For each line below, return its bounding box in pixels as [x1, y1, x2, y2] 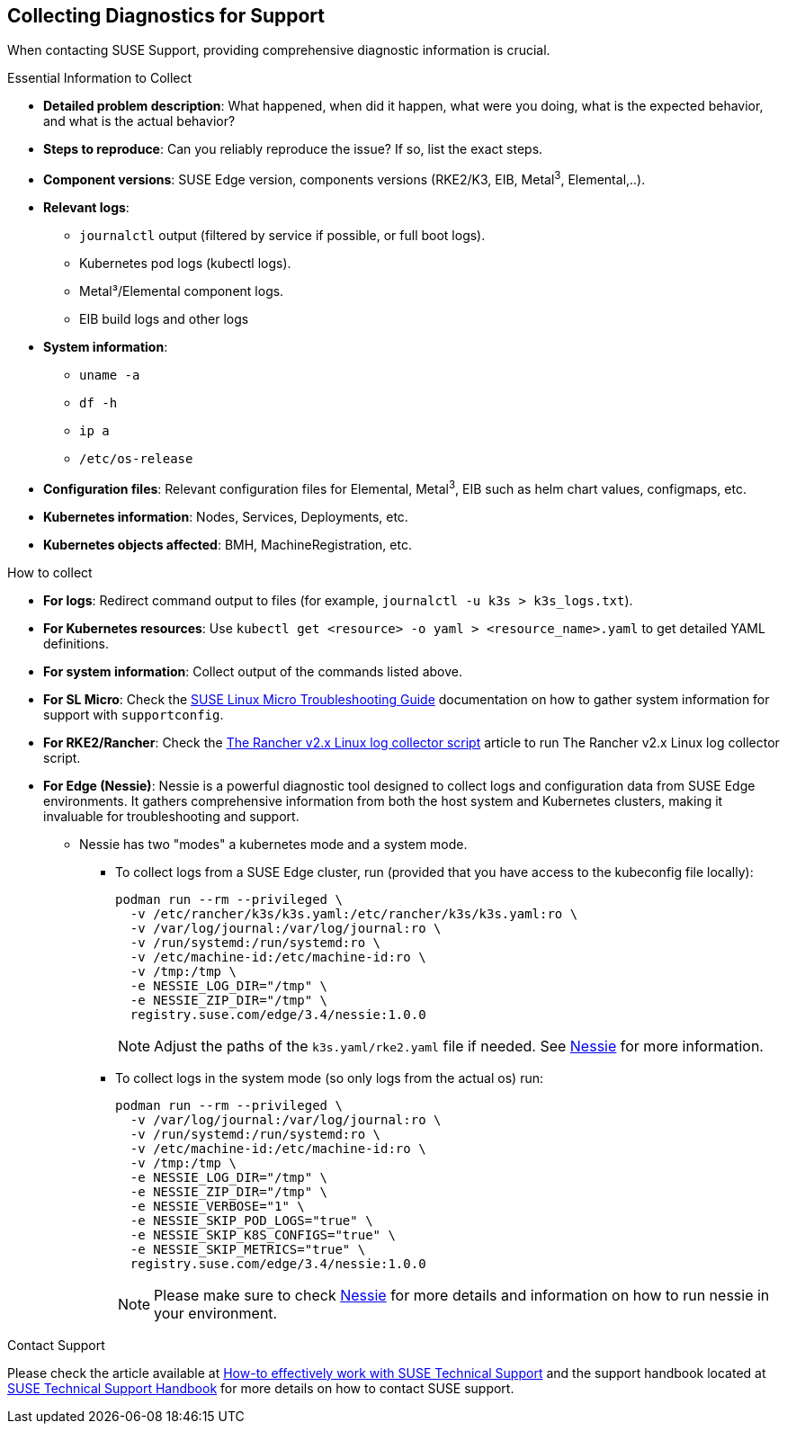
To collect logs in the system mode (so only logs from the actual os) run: [115, 1069, 543, 1086]
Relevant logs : [43, 200, 130, 216]
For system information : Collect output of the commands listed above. [43, 663, 462, 679]
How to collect [7, 564, 93, 580]
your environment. [154, 1303, 278, 1322]
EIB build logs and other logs [79, 311, 249, 327]
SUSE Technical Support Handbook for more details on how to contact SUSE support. [7, 1380, 514, 1396]
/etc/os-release [79, 452, 193, 467]
